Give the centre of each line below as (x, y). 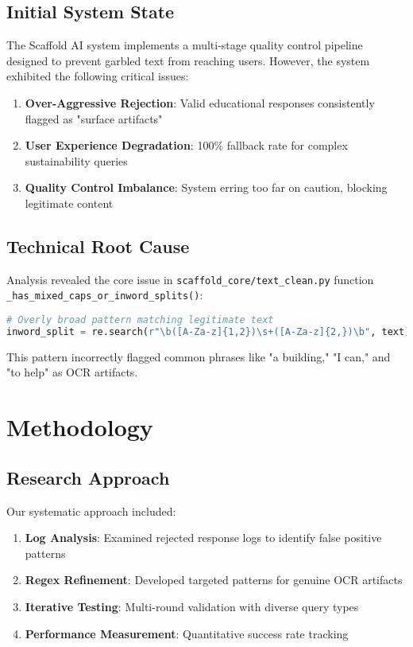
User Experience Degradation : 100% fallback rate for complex (186, 145)
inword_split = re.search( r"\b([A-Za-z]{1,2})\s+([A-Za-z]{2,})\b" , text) (208, 331)
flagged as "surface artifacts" (94, 118)
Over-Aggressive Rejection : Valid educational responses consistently (200, 102)
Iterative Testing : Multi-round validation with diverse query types (192, 606)
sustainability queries (76, 160)
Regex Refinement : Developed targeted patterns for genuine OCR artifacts (214, 580)
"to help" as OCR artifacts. (72, 372)
